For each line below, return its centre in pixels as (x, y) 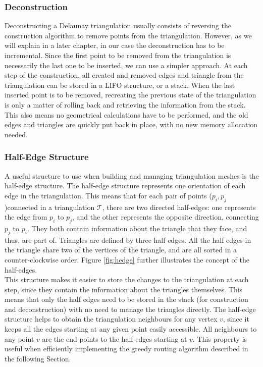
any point (19, 338)
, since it (236, 319)
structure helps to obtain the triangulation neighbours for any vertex (111, 319)
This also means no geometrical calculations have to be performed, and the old (126, 114)
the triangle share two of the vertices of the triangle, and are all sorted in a (121, 250)
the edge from (26, 217)
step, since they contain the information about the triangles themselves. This (124, 289)
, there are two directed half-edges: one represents (179, 207)
